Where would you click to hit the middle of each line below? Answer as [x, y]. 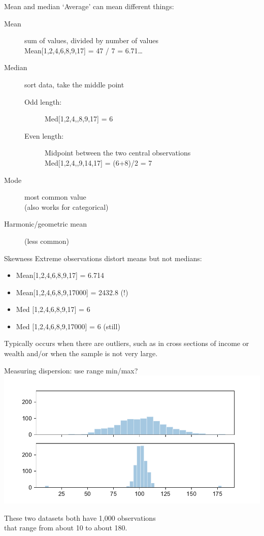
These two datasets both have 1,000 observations [80, 517]
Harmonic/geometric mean [46, 224]
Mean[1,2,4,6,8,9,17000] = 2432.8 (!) [72, 292]
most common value [55, 197]
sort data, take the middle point [74, 84]
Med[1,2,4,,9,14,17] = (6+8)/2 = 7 [98, 162]
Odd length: [43, 101]
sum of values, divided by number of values [91, 40]
